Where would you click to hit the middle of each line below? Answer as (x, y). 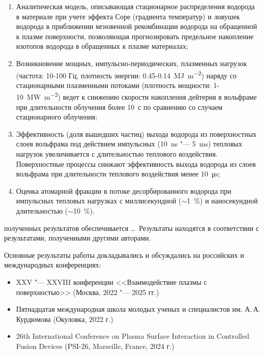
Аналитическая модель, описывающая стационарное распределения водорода (135, 6)
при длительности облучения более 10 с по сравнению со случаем (119, 107)
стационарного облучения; (57, 117)
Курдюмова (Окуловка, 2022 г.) (65, 319)
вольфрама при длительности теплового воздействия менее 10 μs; (118, 174)
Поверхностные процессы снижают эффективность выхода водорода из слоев (136, 164)
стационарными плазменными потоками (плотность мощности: (113, 85)
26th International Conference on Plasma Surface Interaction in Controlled (133, 336)
